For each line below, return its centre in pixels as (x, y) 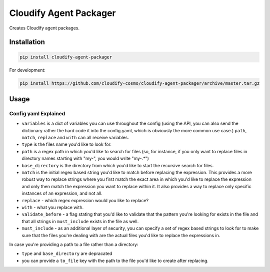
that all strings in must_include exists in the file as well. (80, 221)
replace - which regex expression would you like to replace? (85, 200)
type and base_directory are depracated (67, 254)
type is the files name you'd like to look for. (67, 144)
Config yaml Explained (37, 113)
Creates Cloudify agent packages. (44, 28)
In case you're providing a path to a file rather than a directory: (74, 244)
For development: (27, 70)
